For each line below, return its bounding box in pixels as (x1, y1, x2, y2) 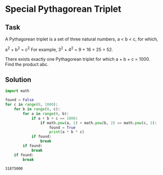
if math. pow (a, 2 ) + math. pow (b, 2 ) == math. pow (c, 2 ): (40, 120, 157, 125)
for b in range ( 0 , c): (14, 107, 60, 112)
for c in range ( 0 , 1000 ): (5, 102, 58, 107)
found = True (49, 125, 76, 130)
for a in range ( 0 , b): (23, 111, 69, 116)
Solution (5, 75, 31, 84)
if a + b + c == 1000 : (31, 116, 78, 121)
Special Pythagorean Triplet (5, 3, 121, 15)
